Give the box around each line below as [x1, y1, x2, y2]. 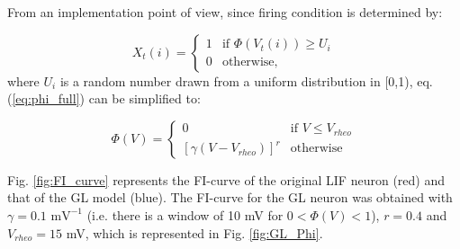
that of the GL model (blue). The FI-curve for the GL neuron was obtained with [7, 188, 453, 207]
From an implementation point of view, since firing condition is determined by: [7, 3, 443, 21]
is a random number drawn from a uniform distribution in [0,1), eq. [59, 71, 433, 90]
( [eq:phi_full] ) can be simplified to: [7, 89, 201, 108]
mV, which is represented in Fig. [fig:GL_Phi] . [66, 223, 323, 242]
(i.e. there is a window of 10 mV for [86, 205, 284, 224]
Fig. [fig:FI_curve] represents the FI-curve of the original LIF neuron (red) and [7, 170, 446, 189]
